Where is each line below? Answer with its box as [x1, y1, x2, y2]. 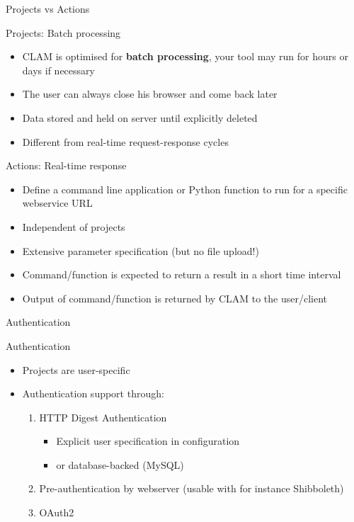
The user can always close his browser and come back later [22, 86, 278, 101]
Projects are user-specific [22, 362, 130, 377]
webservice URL [22, 195, 93, 210]
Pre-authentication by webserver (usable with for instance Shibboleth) [39, 481, 344, 496]
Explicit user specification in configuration [56, 433, 240, 448]
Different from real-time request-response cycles [22, 134, 229, 149]
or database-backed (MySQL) [56, 457, 184, 472]
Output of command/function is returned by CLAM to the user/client [22, 290, 328, 305]
